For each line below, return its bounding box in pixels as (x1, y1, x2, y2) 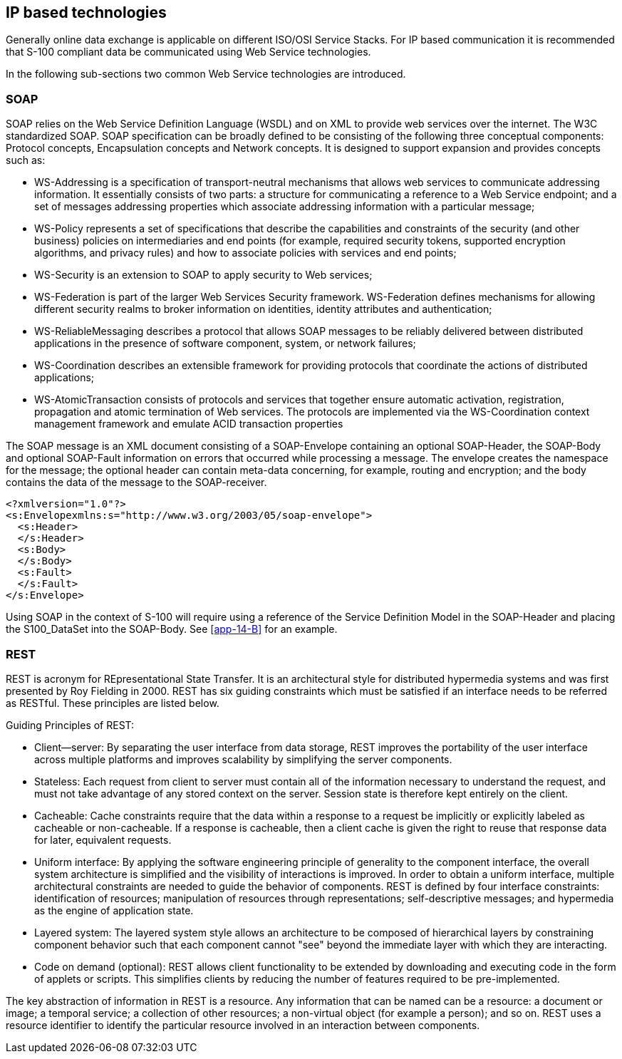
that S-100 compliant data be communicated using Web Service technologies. (6, 46, 371, 58)
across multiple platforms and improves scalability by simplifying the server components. (34, 753, 452, 765)
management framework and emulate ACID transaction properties (34, 418, 343, 430)
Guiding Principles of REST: (6, 718, 135, 731)
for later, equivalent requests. (34, 833, 172, 846)
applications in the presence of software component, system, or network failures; (34, 337, 416, 350)
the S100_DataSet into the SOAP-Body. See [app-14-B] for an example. (6, 623, 338, 636)
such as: (6, 154, 46, 167)
